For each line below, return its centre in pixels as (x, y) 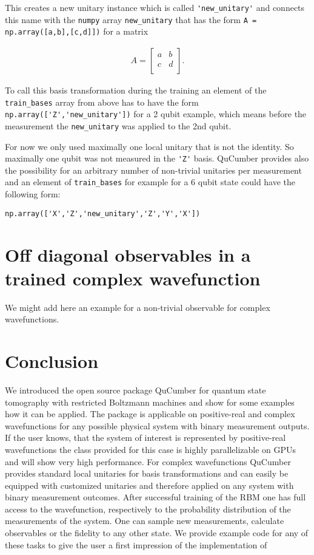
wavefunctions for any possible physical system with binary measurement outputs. (157, 425)
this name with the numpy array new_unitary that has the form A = (131, 19)
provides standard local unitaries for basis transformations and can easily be (147, 473)
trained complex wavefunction (133, 278)
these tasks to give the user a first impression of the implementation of (136, 544)
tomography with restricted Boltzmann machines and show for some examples (150, 402)
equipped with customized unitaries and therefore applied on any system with (149, 485)
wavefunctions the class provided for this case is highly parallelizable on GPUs (151, 449)
